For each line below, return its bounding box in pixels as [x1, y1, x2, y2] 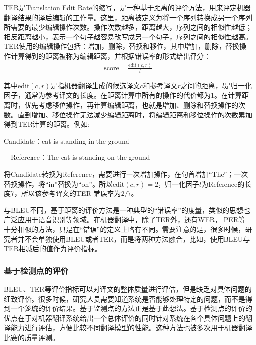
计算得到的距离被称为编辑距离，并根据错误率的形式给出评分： [10, 50, 211, 61]
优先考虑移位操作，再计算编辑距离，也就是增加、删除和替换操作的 [24, 99, 238, 110]
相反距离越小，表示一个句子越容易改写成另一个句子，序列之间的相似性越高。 [4, 31, 252, 41]
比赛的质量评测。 [4, 332, 59, 342]
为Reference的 [201, 178, 245, 189]
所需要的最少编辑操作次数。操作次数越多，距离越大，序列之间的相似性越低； [4, 22, 252, 32]
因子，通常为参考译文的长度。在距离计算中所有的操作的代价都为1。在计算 [4, 90, 242, 100]
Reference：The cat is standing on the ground [10, 152, 150, 162]
